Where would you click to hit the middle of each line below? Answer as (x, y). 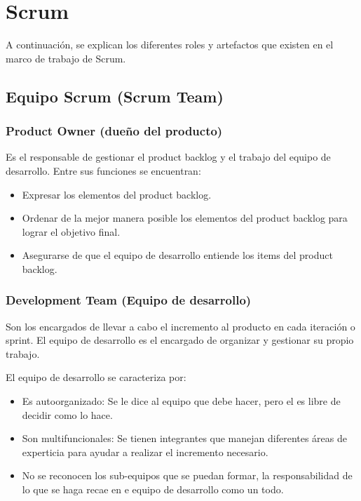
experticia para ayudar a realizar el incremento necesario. (145, 452)
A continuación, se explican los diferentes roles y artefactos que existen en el (170, 45)
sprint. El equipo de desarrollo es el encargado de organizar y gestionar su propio (180, 340)
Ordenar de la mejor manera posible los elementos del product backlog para (185, 218)
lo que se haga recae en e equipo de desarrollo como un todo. (153, 489)
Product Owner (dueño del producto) (114, 131)
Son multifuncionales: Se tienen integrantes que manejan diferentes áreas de (184, 438)
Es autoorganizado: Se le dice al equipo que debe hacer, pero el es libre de (181, 401)
